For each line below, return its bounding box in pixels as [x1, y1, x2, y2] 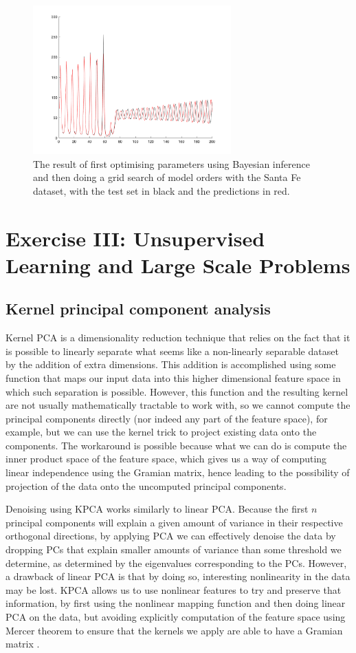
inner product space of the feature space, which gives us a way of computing [5, 451, 327, 466]
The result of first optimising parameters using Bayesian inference [33, 156, 310, 171]
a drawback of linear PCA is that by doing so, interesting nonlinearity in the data [5, 569, 351, 584]
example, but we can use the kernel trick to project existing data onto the [5, 425, 317, 439]
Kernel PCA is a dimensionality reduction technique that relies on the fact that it [5, 330, 351, 345]
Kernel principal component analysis [5, 298, 271, 319]
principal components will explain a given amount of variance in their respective [5, 515, 343, 529]
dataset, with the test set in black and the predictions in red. [33, 183, 290, 197]
